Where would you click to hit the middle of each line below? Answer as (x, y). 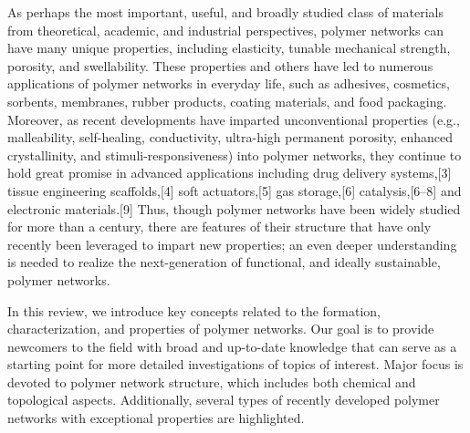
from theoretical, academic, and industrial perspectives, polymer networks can (226, 30)
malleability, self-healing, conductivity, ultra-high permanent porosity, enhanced (230, 137)
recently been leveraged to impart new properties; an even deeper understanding (232, 244)
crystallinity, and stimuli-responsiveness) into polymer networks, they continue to (235, 155)
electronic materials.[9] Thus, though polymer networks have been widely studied (234, 208)
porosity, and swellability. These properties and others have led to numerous (220, 65)
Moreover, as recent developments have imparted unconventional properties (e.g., (234, 119)
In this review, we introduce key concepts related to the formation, (194, 310)
